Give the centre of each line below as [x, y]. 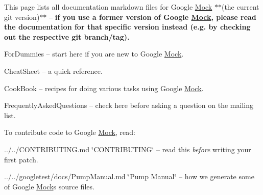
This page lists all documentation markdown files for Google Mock [108, 7]
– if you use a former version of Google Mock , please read [153, 17]
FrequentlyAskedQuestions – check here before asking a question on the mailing [129, 105]
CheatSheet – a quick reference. [53, 71]
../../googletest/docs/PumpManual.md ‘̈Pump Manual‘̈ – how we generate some [129, 176]
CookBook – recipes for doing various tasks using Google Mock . [104, 88]
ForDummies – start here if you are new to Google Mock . [94, 54]
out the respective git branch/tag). [67, 36]
